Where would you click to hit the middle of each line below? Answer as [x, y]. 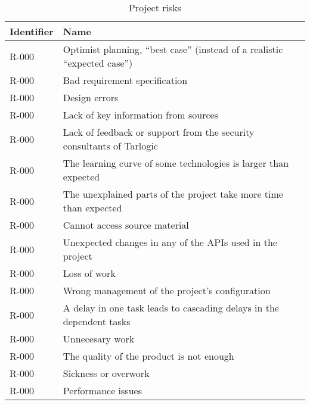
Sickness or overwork [106, 373]
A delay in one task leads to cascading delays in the [171, 308]
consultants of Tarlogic [110, 146]
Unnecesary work [99, 339]
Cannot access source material [126, 225]
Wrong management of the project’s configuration [167, 290]
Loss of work [89, 273]
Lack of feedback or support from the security [159, 132]
